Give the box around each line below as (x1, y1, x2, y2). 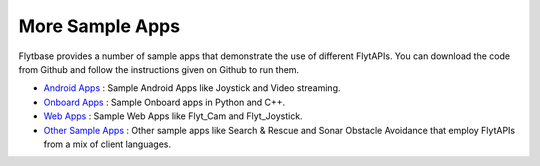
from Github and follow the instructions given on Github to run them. (18, 63, 300, 75)
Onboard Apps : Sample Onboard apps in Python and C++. (43, 96, 286, 108)
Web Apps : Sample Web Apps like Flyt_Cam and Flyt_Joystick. (43, 110, 304, 122)
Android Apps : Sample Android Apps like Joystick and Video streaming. (43, 82, 341, 94)
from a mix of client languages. (43, 138, 172, 150)
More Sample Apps (18, 15, 180, 37)
